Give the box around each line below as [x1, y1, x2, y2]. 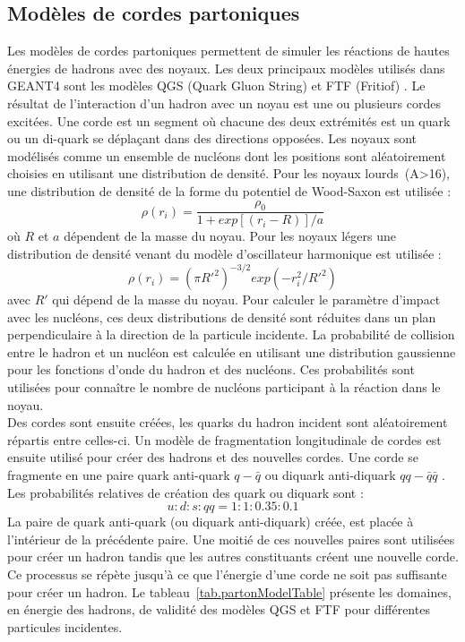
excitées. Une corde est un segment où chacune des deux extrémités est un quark [7, 111, 451, 130]
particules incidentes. [7, 617, 123, 636]
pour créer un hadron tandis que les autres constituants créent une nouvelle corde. [7, 547, 459, 566]
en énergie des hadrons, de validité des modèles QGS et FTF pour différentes [7, 600, 430, 619]
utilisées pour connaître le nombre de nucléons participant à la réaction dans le [7, 378, 441, 397]
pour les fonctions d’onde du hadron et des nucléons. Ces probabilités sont [7, 360, 415, 379]
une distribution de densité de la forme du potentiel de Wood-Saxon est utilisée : [7, 181, 452, 200]
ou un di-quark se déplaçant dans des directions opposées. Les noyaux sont [7, 129, 418, 148]
